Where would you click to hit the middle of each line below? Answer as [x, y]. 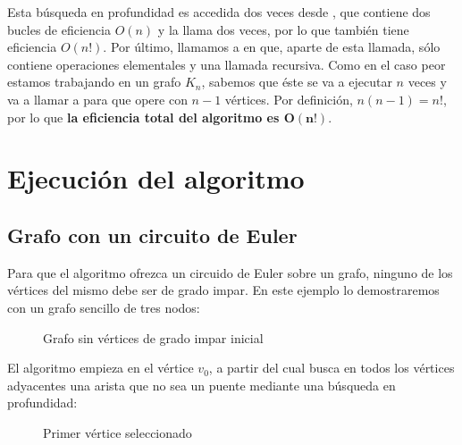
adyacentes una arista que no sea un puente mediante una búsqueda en [202, 385]
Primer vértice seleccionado [118, 432]
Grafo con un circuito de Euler [152, 235]
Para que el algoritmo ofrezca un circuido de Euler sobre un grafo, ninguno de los [230, 272]
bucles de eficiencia [59, 29]
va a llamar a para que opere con [97, 99]
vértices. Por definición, [289, 99]
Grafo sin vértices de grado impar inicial [153, 337]
